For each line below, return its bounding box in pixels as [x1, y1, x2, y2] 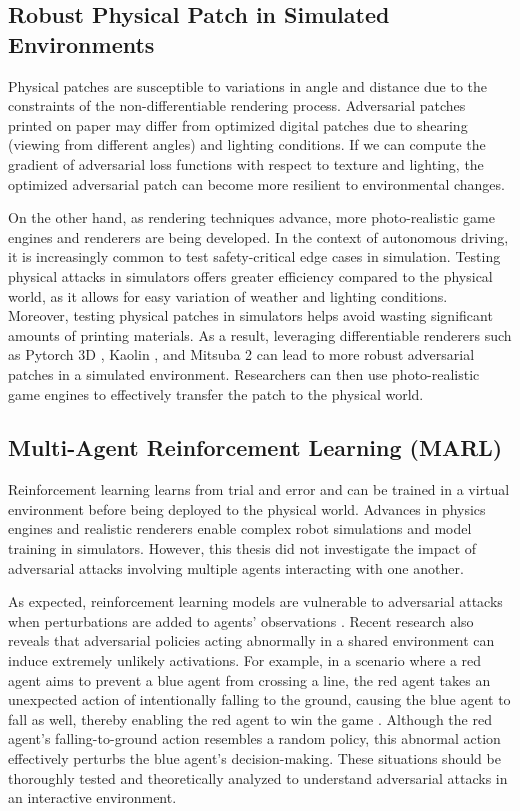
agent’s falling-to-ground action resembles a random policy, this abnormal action [8, 728, 501, 749]
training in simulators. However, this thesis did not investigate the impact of [8, 538, 477, 559]
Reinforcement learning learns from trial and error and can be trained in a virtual [8, 479, 510, 500]
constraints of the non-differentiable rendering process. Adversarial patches [8, 95, 466, 116]
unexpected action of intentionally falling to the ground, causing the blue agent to [8, 689, 511, 710]
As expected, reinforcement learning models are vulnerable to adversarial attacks [8, 591, 503, 612]
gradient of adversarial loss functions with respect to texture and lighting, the [8, 153, 484, 174]
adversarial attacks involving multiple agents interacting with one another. [8, 557, 464, 578]
